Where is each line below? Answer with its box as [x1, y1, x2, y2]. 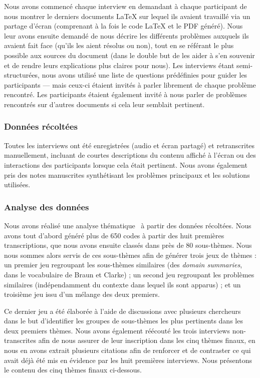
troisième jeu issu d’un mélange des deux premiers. [4, 289, 160, 299]
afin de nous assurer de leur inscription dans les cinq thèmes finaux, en [38, 335, 255, 345]
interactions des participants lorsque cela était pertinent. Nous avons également [4, 159, 247, 170]
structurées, [4, 70, 40, 80]
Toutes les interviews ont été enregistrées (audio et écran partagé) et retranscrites [4, 140, 255, 150]
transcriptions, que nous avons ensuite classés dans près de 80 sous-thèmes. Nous [4, 240, 252, 250]
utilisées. [4, 179, 31, 190]
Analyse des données [4, 200, 89, 213]
